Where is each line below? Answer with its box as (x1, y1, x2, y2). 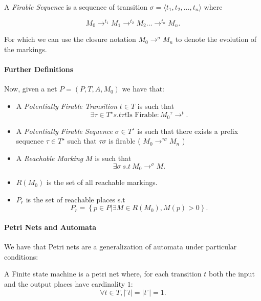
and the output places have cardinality (4, 278, 125, 289)
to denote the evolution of (175, 34, 257, 44)
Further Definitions (4, 63, 74, 74)
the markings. (4, 43, 47, 54)
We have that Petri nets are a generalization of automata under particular (4, 241, 237, 252)
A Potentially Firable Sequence (16, 125, 113, 136)
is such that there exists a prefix (137, 125, 238, 136)
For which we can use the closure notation (4, 34, 136, 44)
